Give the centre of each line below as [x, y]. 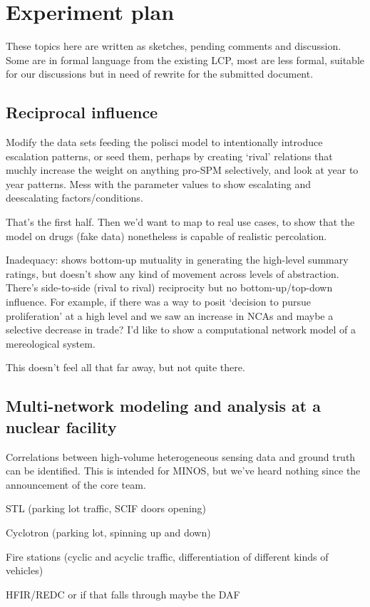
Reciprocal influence [82, 112]
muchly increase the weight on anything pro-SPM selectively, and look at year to [182, 170]
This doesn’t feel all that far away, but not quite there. [125, 367]
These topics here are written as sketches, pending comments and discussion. [174, 46]
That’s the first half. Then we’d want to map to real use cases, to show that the [180, 222]
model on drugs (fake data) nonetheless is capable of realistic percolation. [166, 235]
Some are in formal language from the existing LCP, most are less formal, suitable [185, 59]
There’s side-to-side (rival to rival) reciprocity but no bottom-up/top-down [169, 287]
